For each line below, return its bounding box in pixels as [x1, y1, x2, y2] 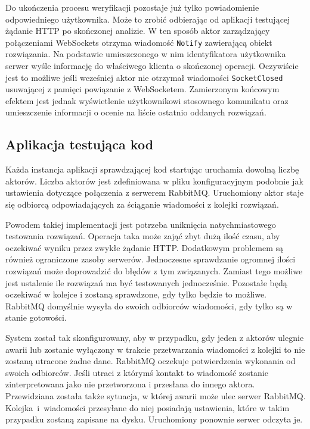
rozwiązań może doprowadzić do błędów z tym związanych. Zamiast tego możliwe [5, 265, 303, 277]
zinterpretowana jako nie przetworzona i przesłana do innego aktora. [5, 378, 255, 390]
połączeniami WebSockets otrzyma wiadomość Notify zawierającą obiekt [5, 36, 272, 48]
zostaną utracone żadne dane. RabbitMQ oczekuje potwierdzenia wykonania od [5, 355, 296, 367]
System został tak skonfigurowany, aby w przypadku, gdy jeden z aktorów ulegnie [5, 331, 304, 343]
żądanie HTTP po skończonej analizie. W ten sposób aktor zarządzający [5, 24, 270, 37]
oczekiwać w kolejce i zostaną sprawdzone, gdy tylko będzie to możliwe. [5, 288, 267, 300]
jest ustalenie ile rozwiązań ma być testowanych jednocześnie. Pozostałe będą [5, 276, 287, 289]
